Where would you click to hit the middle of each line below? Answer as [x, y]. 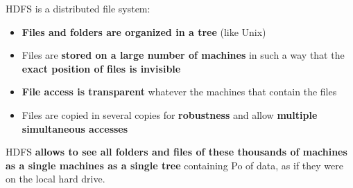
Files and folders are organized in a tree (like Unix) [144, 31]
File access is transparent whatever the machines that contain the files [179, 92]
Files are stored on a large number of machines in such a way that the [183, 55]
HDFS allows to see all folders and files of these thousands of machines [176, 152]
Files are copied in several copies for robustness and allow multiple [170, 114]
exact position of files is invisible [101, 68]
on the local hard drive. [55, 179]
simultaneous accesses [75, 128]
